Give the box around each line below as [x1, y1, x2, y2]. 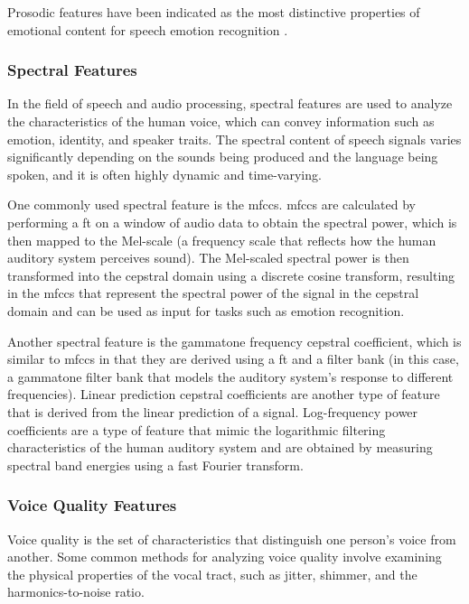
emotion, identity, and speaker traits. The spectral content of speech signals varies [7, 129, 462, 148]
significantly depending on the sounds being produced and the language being [7, 147, 438, 166]
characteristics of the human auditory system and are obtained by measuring [7, 438, 433, 457]
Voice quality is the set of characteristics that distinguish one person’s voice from [7, 529, 456, 548]
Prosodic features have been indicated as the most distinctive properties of [7, 3, 420, 21]
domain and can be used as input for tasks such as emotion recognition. [7, 301, 405, 320]
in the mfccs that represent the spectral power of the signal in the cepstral [7, 283, 419, 302]
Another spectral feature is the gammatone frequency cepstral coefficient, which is [7, 331, 462, 350]
